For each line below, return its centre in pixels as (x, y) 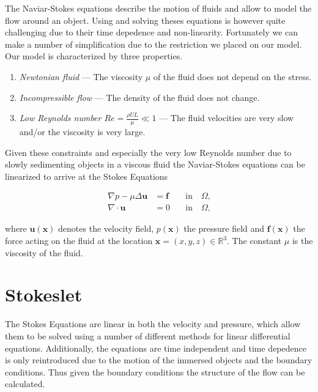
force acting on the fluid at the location (79, 241)
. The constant (254, 241)
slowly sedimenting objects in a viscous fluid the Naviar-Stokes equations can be (155, 164)
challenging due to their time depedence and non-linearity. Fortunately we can (152, 32)
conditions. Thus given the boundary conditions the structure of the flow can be (155, 372)
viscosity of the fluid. (44, 252)
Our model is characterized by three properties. (94, 56)
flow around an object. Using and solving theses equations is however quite (145, 20)
